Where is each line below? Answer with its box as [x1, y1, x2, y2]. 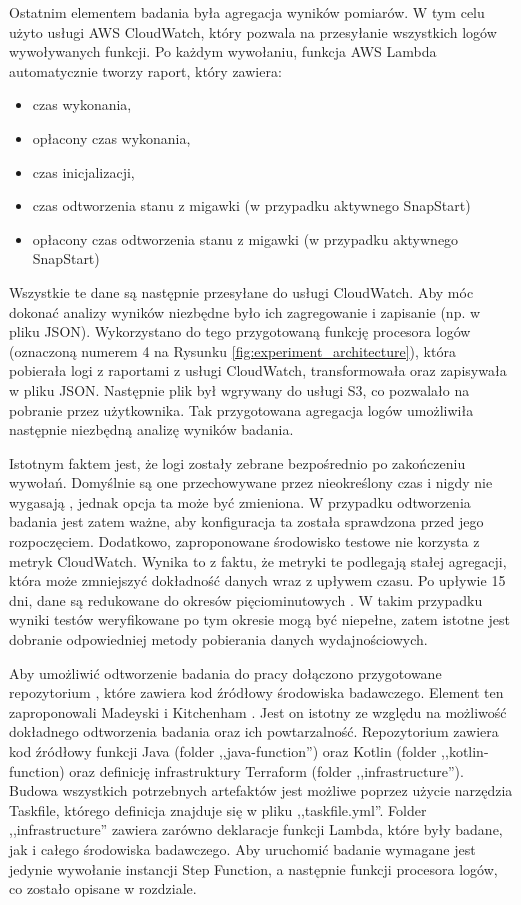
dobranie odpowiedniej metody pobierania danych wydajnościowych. [9, 629, 428, 650]
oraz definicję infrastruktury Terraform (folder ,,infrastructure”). [69, 760, 464, 781]
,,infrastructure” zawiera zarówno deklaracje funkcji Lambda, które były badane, [9, 819, 503, 840]
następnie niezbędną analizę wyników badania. [9, 419, 294, 440]
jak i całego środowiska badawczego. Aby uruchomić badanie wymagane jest [9, 838, 476, 859]
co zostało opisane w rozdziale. [9, 878, 197, 899]
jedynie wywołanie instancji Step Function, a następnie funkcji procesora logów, [9, 858, 498, 879]
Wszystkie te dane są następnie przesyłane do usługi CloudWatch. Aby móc [9, 281, 474, 302]
